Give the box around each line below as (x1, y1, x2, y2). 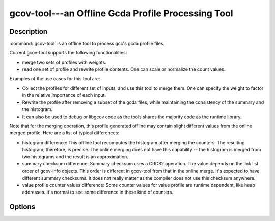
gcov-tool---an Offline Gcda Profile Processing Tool (9, 8, 233, 19)
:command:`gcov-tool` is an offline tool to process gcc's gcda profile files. (9, 41, 165, 47)
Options (9, 203, 36, 211)
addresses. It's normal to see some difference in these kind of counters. (22, 189, 173, 196)
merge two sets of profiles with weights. (22, 59, 106, 65)
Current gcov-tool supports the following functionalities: (9, 50, 127, 56)
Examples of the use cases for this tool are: (9, 75, 100, 81)
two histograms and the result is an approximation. (22, 153, 128, 160)
